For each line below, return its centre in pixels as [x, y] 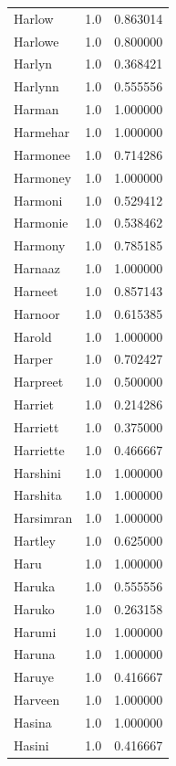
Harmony [40, 245]
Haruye [34, 677]
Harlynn [36, 86]
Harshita [38, 495]
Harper [33, 359]
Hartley [35, 541]
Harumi [35, 631]
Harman [36, 109]
